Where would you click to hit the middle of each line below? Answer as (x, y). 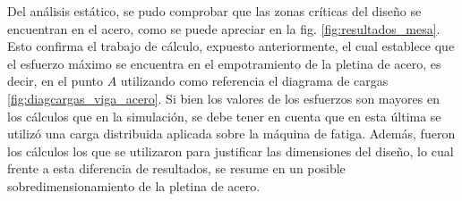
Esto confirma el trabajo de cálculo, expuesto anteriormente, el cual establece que (231, 46)
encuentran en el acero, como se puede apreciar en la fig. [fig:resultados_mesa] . (224, 28)
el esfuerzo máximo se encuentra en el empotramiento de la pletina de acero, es (224, 63)
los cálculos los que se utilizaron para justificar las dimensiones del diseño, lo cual (231, 151)
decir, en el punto (55, 81)
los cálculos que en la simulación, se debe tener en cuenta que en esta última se (224, 116)
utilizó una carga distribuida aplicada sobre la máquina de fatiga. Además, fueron (231, 134)
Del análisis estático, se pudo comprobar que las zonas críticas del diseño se (214, 11)
